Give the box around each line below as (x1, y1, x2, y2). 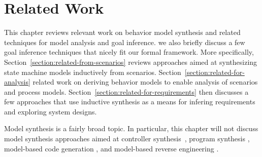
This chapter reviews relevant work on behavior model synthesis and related (4, 27, 241, 37)
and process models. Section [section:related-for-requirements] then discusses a (4, 86, 249, 97)
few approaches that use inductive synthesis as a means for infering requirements (4, 96, 255, 107)
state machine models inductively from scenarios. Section (4, 66, 181, 77)
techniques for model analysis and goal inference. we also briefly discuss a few (4, 36, 245, 47)
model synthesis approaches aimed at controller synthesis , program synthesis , (4, 133, 250, 144)
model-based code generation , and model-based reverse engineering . (4, 143, 219, 153)
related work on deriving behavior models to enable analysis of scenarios (32, 76, 258, 87)
